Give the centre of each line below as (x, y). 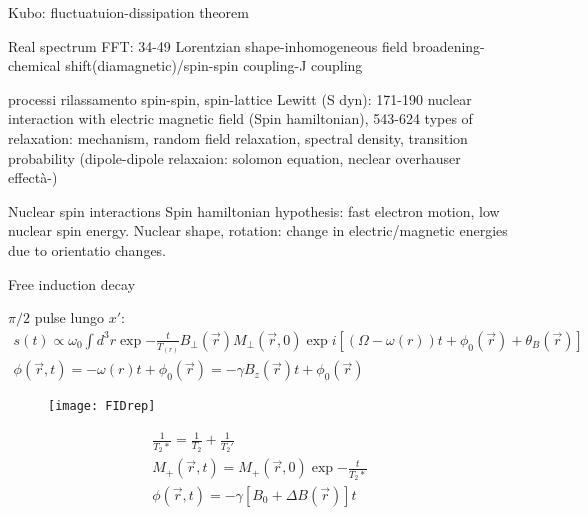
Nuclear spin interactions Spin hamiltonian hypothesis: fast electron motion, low (254, 210)
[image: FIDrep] (102, 406)
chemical (34, 65)
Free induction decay (72, 283)
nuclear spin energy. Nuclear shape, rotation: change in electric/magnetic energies (258, 230)
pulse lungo (69, 317)
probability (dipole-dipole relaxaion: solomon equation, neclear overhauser (234, 157)
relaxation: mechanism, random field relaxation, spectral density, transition (238, 137)
